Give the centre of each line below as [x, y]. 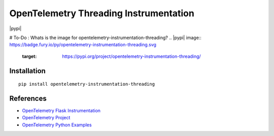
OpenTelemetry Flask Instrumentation [61, 111]
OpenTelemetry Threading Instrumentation [102, 13]
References [28, 98]
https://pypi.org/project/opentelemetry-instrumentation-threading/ [132, 56]
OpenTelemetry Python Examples [57, 125]
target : [29, 56]
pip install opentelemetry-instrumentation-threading [87, 84]
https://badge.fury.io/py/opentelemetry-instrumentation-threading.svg [83, 45]
